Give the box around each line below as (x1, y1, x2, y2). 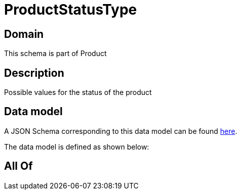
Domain (4, 27, 44, 40)
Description (4, 66, 64, 79)
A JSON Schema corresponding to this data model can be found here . (4, 126, 237, 135)
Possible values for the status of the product (4, 88, 152, 97)
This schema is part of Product (4, 49, 107, 58)
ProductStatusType (4, 1, 137, 18)
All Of (4, 160, 33, 173)
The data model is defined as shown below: (4, 142, 149, 151)
